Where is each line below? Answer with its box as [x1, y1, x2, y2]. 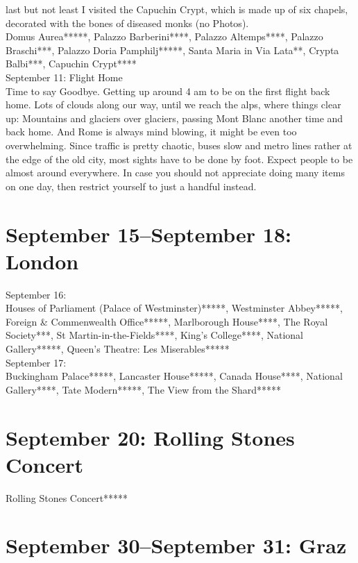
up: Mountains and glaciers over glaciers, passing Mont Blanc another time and [6, 110, 343, 125]
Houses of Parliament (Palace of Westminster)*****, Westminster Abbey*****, [6, 301, 343, 315]
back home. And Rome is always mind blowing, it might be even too [6, 124, 297, 139]
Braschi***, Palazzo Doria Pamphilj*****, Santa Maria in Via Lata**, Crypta [6, 42, 339, 57]
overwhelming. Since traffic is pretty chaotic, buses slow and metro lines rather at [6, 137, 352, 152]
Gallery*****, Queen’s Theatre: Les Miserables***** [6, 342, 230, 355]
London [6, 246, 79, 275]
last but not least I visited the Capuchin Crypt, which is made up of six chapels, [6, 2, 348, 16]
